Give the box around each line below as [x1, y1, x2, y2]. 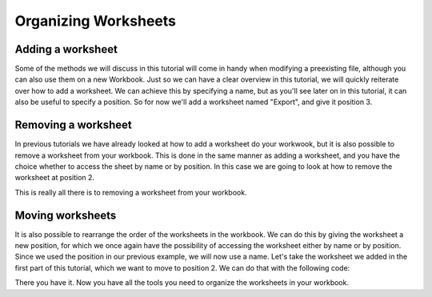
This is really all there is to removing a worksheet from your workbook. [14, 187, 247, 197]
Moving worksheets [14, 208, 117, 222]
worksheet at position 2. [14, 173, 95, 183]
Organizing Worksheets [14, 12, 176, 30]
